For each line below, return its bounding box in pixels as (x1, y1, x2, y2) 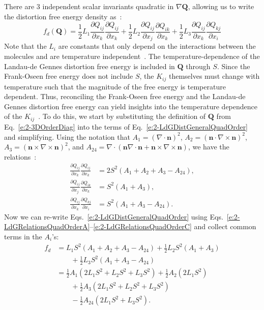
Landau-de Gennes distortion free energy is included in (4, 60, 175, 71)
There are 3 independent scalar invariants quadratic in (4, 1, 174, 11)
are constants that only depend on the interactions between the (58, 41, 256, 51)
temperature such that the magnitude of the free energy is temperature (4, 81, 226, 91)
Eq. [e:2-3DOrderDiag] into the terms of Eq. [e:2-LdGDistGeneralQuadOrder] (4, 121, 248, 132)
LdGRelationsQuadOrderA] (4, 221, 90, 232)
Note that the (4, 41, 47, 51)
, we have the (188, 141, 229, 152)
